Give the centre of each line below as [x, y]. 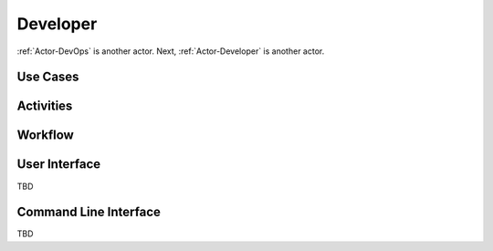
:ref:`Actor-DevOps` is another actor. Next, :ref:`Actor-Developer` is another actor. [171, 51]
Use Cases [48, 77]
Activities [45, 106]
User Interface [59, 164]
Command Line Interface [89, 212]
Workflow [46, 136]
